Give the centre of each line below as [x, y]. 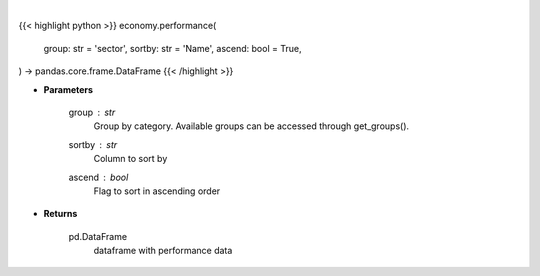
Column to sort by [130, 159]
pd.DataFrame [98, 236]
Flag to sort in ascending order [157, 191]
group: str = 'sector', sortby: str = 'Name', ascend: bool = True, [172, 48]
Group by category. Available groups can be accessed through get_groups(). [251, 126]
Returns [60, 214]
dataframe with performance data [163, 251]
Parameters [68, 89]
